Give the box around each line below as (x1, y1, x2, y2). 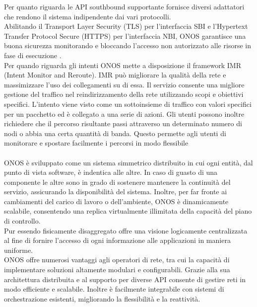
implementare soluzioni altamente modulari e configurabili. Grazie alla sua (4, 264, 230, 275)
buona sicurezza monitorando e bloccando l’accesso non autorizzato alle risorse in (4, 40, 251, 51)
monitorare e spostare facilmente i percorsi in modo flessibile (4, 138, 189, 148)
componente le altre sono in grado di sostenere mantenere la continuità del (4, 176, 231, 187)
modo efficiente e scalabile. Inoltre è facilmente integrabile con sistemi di (4, 284, 224, 294)
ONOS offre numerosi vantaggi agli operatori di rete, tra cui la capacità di (4, 254, 230, 265)
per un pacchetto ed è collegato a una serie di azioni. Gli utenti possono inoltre (4, 108, 245, 119)
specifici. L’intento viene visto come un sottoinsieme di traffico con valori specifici (4, 98, 252, 109)
